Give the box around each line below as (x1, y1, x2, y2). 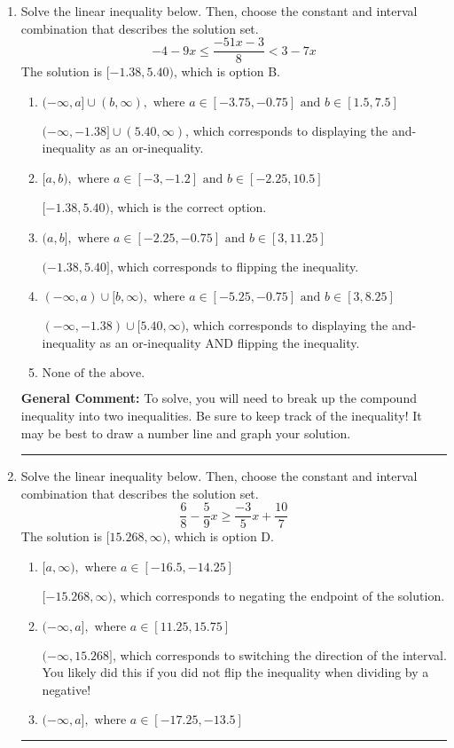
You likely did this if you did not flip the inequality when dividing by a (42, 663, 429, 681)
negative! (42, 680, 91, 698)
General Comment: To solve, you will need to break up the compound (20, 389, 417, 407)
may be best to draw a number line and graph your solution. (20, 423, 351, 442)
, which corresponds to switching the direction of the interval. (113, 645, 447, 664)
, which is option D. (167, 527, 274, 546)
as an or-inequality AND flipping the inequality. (99, 333, 360, 351)
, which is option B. (173, 62, 280, 81)
